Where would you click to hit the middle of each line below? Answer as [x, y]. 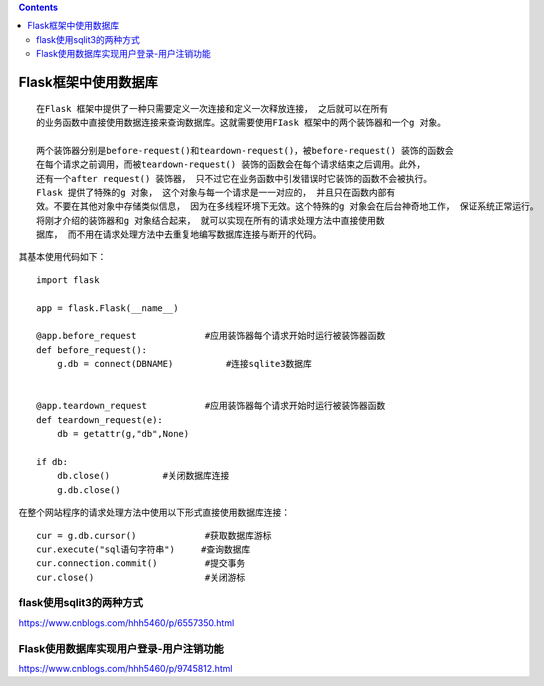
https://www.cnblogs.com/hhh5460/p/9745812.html [125, 668]
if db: [52, 461]
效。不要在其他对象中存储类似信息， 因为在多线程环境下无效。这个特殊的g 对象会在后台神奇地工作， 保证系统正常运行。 [287, 206]
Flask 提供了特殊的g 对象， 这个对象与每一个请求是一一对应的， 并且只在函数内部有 [216, 192]
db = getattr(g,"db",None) [123, 434]
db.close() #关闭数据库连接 [143, 476]
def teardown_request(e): [100, 419]
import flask [68, 279]
